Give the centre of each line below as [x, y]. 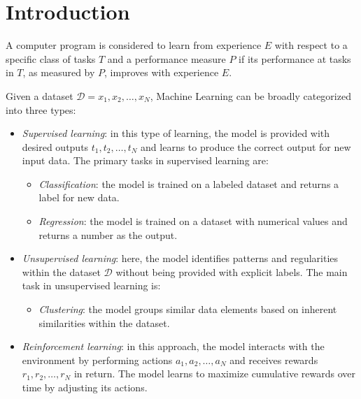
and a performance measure [167, 58]
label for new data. [79, 197]
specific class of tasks [51, 58]
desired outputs [55, 146]
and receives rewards [274, 360]
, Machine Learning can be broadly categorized [250, 95]
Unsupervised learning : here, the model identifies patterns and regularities [180, 258]
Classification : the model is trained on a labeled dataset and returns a [189, 183]
